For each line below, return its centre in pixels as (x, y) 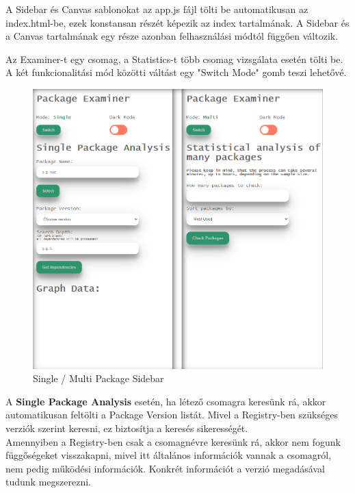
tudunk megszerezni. (48, 482)
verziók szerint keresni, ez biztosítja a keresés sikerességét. (127, 428)
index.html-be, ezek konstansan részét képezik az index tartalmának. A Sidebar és (177, 22)
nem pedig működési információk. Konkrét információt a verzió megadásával (165, 468)
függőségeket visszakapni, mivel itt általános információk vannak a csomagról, (169, 455)
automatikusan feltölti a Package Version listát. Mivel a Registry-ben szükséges (172, 415)
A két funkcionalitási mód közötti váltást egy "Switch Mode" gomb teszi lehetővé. (176, 72)
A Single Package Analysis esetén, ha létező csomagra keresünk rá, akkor (166, 401)
